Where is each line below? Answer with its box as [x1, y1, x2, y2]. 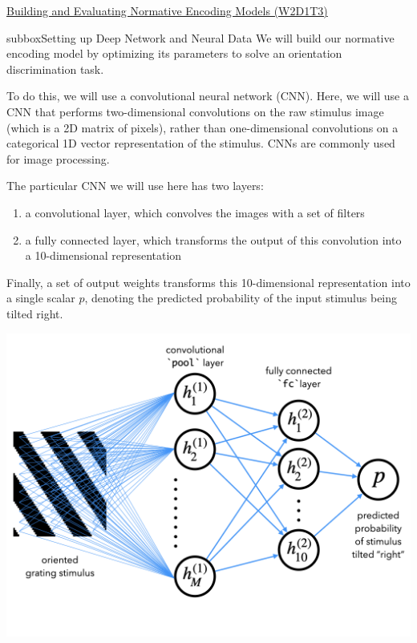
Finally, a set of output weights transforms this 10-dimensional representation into [6, 273, 411, 290]
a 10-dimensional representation [25, 247, 182, 264]
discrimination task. [6, 60, 104, 77]
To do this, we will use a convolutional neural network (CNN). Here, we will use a [6, 87, 409, 104]
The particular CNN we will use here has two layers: [6, 177, 264, 194]
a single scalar [6, 289, 75, 306]
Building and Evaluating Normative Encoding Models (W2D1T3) [6, 2, 328, 18]
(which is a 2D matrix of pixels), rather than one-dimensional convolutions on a [6, 119, 399, 135]
